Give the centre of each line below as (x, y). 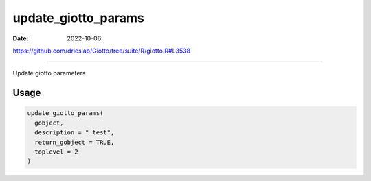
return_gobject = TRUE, (75, 142)
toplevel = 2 (56, 152)
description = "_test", (75, 133)
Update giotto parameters (49, 73)
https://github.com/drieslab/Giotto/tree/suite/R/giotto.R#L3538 (102, 51)
